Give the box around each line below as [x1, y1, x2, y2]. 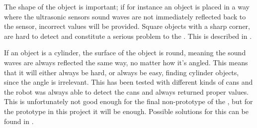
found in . [4, 116, 34, 126]
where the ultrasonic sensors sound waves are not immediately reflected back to [4, 11, 246, 21]
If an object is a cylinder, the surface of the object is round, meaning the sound [4, 47, 246, 58]
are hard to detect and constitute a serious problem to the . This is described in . [4, 30, 252, 41]
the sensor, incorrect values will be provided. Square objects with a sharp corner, [4, 21, 250, 31]
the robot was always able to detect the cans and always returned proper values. [4, 86, 249, 97]
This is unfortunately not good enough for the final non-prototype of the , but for [4, 96, 253, 107]
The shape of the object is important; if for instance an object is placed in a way [4, 1, 250, 11]
